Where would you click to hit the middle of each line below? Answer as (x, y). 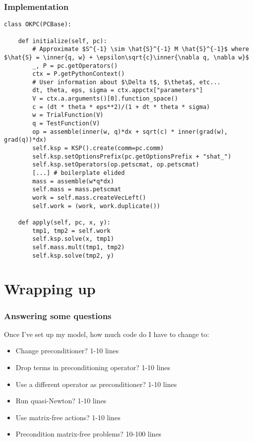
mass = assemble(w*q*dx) (73, 181)
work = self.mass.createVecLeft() (89, 198)
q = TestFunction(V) (66, 124)
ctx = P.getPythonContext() (79, 74)
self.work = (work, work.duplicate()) (96, 206)
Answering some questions (58, 315)
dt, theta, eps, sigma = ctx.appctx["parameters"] (118, 90)
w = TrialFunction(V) (68, 115)
